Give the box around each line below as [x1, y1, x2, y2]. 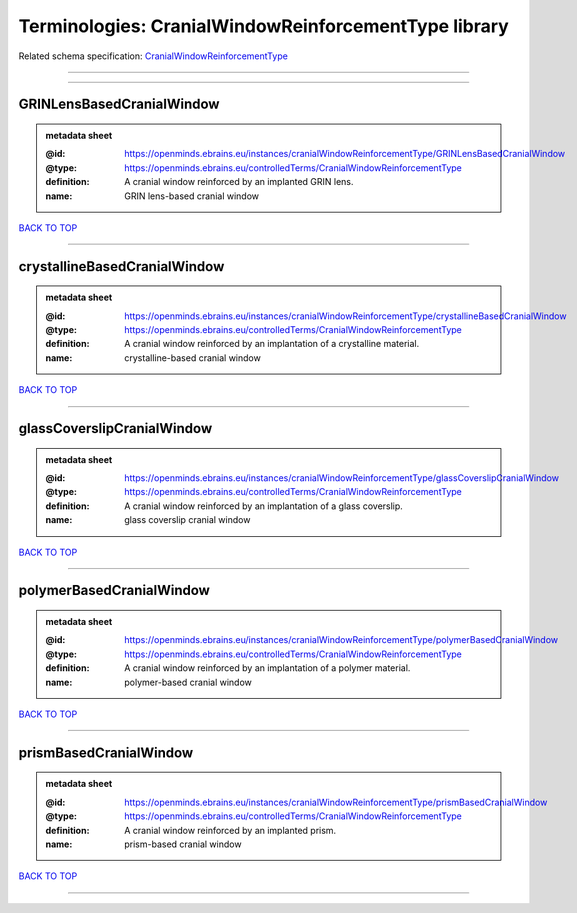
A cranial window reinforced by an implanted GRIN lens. [124, 176, 354, 188]
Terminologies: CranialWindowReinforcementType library [18, 15, 509, 37]
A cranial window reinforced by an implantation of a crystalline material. [124, 338, 420, 350]
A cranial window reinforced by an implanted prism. [124, 824, 337, 836]
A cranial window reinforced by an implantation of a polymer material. [124, 662, 411, 674]
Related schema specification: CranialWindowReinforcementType [18, 50, 289, 62]
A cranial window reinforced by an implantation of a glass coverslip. [124, 500, 404, 512]
